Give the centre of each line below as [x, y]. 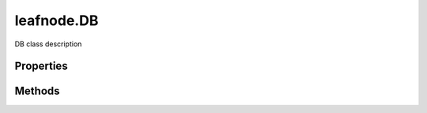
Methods [37, 91]
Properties [41, 66]
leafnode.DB [57, 20]
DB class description [48, 44]
